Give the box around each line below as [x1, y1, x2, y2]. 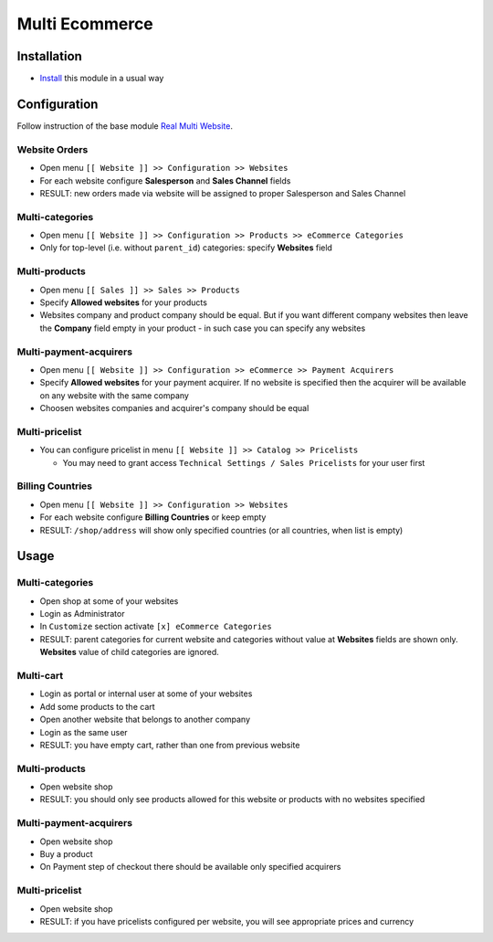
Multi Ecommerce [16, 14, 154, 34]
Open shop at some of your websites [39, 595, 179, 607]
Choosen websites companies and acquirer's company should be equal [39, 403, 309, 414]
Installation [16, 48, 82, 64]
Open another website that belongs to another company [39, 714, 251, 725]
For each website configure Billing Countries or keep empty [39, 512, 267, 523]
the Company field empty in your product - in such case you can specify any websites [39, 323, 366, 333]
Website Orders [16, 143, 89, 155]
